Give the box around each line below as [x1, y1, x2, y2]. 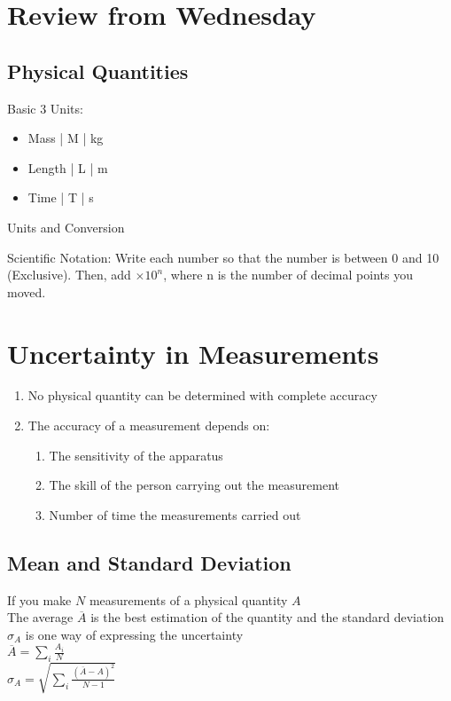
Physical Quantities [7, 57, 189, 84]
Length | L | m [27, 158, 108, 177]
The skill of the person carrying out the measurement [49, 476, 340, 494]
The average [7, 608, 74, 626]
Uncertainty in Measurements [7, 335, 379, 371]
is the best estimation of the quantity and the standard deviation [90, 608, 445, 626]
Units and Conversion [7, 217, 125, 236]
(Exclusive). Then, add [7, 265, 131, 284]
